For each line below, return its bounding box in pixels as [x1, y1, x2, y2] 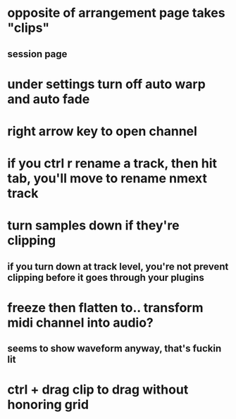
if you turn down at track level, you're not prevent [7, 261, 229, 273]
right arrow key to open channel [7, 123, 197, 139]
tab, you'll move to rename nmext [7, 170, 208, 187]
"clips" [7, 20, 50, 36]
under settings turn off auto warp [7, 76, 206, 92]
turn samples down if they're [7, 218, 180, 234]
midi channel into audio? [7, 315, 154, 330]
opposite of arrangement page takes [7, 5, 225, 21]
